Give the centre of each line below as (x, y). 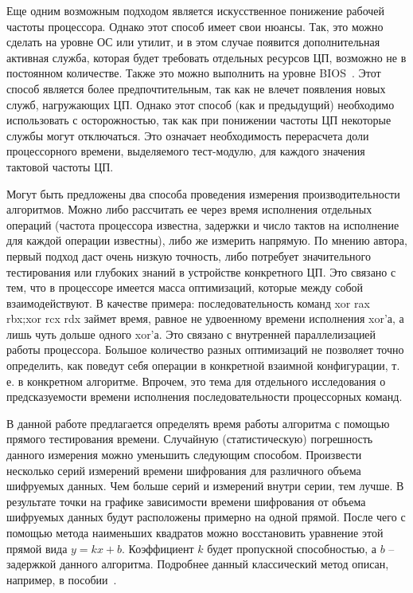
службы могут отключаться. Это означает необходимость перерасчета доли (188, 135)
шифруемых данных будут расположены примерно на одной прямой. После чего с (206, 517)
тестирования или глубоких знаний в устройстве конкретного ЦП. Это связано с (201, 271)
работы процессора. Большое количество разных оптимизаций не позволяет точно (205, 350)
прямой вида (37, 548)
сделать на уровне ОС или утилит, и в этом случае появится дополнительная (193, 42)
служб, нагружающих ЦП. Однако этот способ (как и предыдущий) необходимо (201, 104)
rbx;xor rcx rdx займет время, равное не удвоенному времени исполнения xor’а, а (205, 318)
